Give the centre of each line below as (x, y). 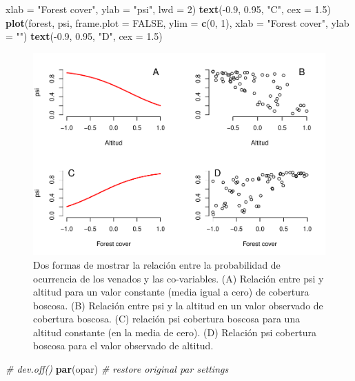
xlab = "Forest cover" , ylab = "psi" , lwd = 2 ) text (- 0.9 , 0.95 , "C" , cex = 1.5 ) (168, 9)
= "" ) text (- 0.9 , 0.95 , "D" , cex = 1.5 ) (84, 36)
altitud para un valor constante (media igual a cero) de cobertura (171, 292)
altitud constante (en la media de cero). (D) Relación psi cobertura (175, 332)
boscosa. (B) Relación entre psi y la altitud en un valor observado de (178, 305)
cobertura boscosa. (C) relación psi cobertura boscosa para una (167, 319)
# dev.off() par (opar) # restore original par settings (117, 369)
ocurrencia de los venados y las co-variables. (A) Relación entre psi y (179, 278)
